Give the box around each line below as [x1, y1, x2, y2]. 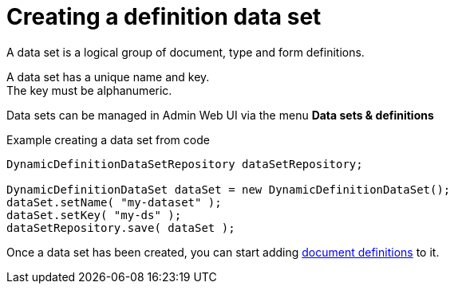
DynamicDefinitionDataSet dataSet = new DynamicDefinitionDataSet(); [6, 182, 451, 196]
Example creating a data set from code [6, 132, 210, 147]
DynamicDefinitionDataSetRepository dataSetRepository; [6, 157, 363, 170]
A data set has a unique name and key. [6, 69, 210, 84]
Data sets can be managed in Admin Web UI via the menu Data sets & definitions [6, 108, 434, 122]
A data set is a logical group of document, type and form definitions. [6, 45, 365, 59]
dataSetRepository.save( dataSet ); [6, 221, 235, 234]
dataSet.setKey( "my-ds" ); [6, 208, 182, 221]
